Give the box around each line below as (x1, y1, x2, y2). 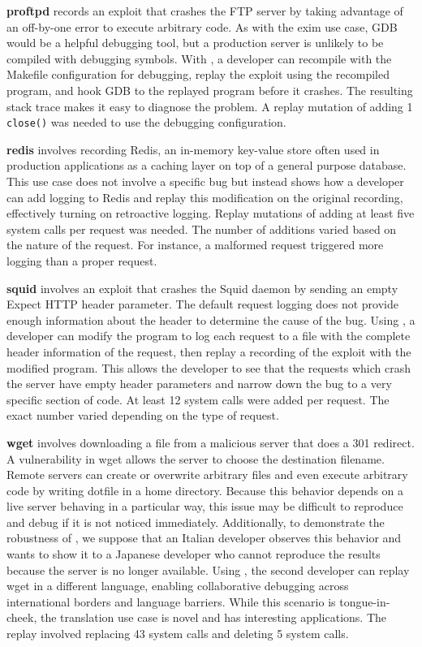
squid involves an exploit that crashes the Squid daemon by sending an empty (6, 279, 398, 296)
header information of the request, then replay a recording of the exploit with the (6, 343, 411, 360)
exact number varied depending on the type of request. (6, 407, 279, 424)
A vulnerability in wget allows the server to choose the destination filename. (6, 450, 385, 467)
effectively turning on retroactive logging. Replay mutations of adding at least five (6, 205, 415, 222)
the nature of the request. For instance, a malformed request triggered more (6, 236, 384, 253)
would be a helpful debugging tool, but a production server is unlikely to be (6, 34, 384, 51)
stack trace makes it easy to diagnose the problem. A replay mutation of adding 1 (6, 97, 413, 114)
